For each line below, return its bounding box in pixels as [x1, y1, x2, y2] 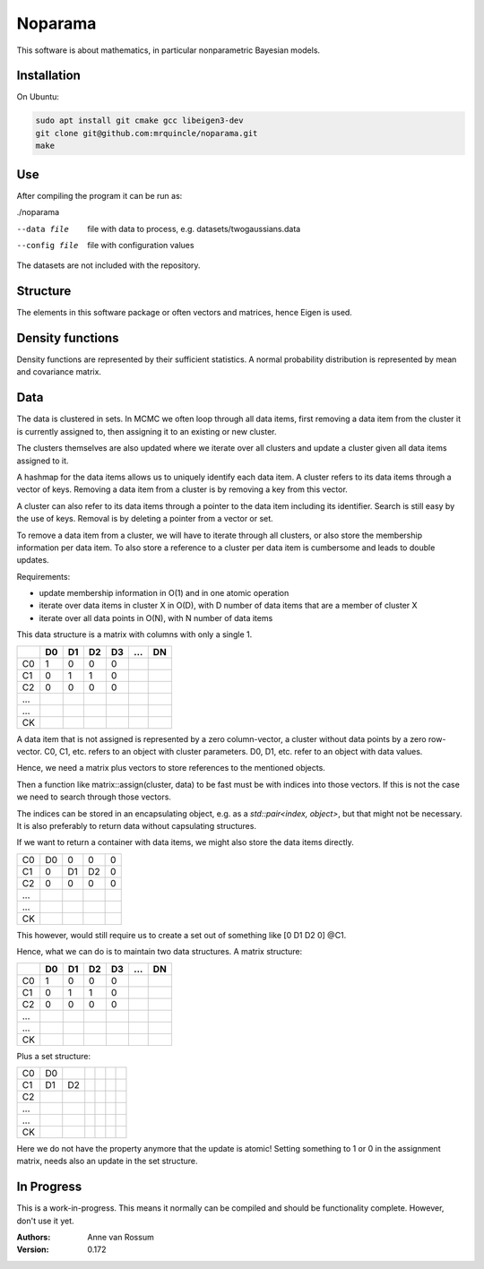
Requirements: [16, 571, 71, 582]
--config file [16, 240, 79, 250]
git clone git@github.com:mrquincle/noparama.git [35, 128, 258, 138]
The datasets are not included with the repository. [16, 260, 201, 271]
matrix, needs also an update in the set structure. [16, 1156, 198, 1167]
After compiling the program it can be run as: [16, 190, 183, 201]
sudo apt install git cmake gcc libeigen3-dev [35, 116, 244, 125]
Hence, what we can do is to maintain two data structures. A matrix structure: [16, 946, 303, 957]
